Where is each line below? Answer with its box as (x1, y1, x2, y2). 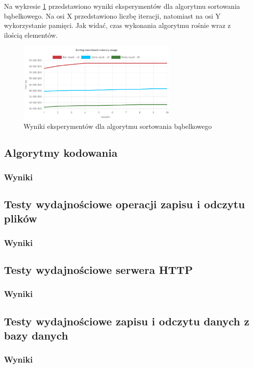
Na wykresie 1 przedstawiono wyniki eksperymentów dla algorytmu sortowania (4, 1, 240, 11)
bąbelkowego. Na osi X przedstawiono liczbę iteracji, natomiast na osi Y (4, 10, 221, 21)
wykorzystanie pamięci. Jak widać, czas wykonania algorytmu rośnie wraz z (4, 20, 231, 30)
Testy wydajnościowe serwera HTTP (4, 262, 193, 277)
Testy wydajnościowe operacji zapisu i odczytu (4, 196, 245, 211)
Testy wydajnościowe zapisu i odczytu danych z (4, 313, 250, 328)
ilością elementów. (4, 29, 58, 40)
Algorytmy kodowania (4, 145, 118, 160)
